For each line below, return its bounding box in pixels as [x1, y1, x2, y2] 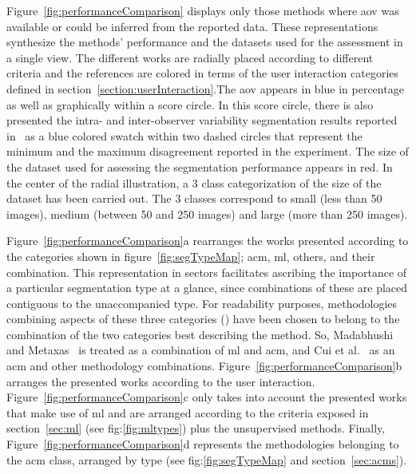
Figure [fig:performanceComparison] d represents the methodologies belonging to [6, 436, 399, 452]
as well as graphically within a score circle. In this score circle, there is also [6, 96, 374, 113]
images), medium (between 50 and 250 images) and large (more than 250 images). [6, 205, 408, 222]
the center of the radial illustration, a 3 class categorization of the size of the [6, 174, 382, 191]
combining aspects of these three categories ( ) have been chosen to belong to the [6, 310, 400, 327]
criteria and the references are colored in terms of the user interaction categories [6, 65, 399, 81]
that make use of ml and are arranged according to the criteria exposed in [6, 404, 369, 421]
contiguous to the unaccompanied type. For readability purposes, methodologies [6, 294, 398, 311]
